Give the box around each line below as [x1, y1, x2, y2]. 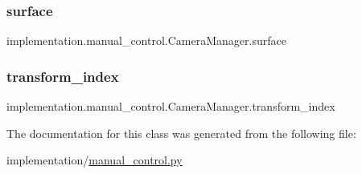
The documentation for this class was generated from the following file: [6, 124, 356, 141]
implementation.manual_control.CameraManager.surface [6, 32, 286, 49]
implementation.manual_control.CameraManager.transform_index [6, 98, 335, 115]
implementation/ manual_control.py [6, 152, 183, 168]
